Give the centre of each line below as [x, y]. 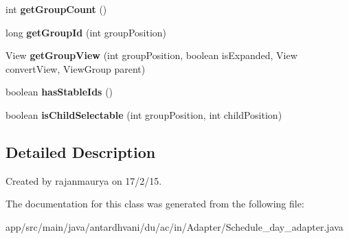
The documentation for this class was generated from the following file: [155, 204]
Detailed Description [81, 151]
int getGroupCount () [56, 9]
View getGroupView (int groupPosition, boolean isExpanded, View [151, 55]
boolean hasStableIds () [59, 92]
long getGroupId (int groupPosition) [86, 32]
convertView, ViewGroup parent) [76, 68]
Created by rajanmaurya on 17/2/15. [84, 180]
